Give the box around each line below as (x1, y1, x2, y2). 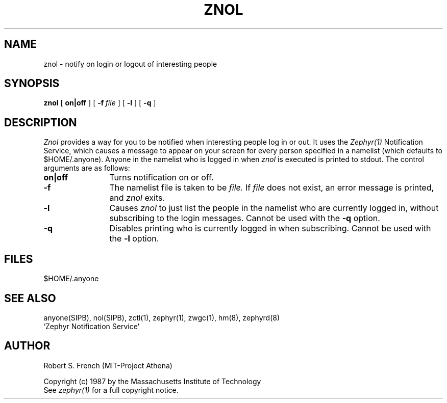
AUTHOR (4, 339, 51, 353)
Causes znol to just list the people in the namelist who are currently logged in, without (109, 203, 439, 213)
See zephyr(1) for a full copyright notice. (43, 385, 179, 394)
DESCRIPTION (4, 116, 77, 129)
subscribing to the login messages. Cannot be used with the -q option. (109, 213, 380, 224)
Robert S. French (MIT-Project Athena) (43, 361, 172, 370)
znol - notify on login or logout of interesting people (43, 59, 217, 68)
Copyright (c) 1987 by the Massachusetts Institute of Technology (43, 377, 261, 386)
